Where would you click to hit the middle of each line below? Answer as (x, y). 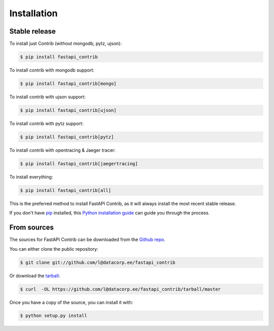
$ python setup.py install (54, 316)
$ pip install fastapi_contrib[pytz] (67, 137)
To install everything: (31, 177)
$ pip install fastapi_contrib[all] (66, 190)
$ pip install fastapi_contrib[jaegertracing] (79, 163)
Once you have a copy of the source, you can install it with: (71, 302)
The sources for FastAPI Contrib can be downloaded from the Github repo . (88, 239)
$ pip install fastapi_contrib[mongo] (68, 84)
